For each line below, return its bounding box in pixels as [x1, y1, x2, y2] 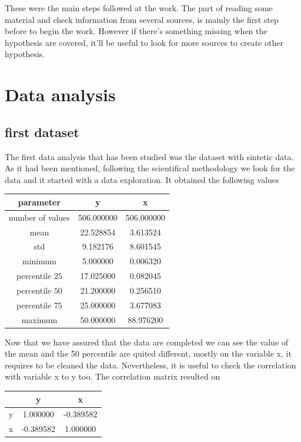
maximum [21, 313, 58, 325]
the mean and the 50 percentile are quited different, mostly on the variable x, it [5, 347, 292, 360]
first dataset [5, 122, 79, 141]
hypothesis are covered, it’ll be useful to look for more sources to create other [5, 36, 283, 48]
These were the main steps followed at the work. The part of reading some [5, 2, 273, 14]
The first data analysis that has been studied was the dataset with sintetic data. [5, 150, 294, 162]
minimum [22, 255, 56, 267]
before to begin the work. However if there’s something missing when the [5, 25, 267, 37]
